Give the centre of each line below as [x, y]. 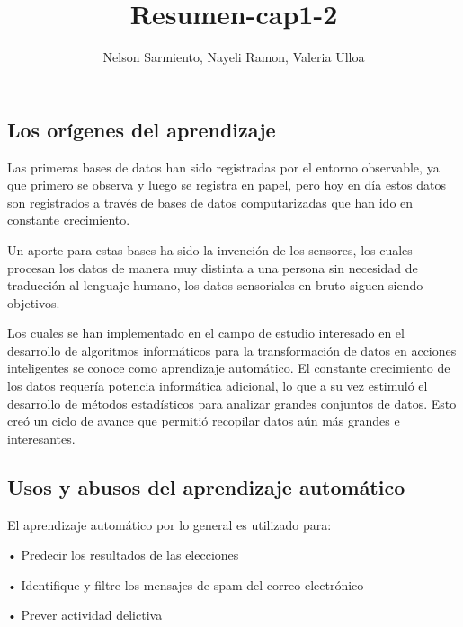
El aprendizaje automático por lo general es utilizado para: [169, 524]
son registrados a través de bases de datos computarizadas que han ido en [210, 202]
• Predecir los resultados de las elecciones [123, 555]
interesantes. [41, 438]
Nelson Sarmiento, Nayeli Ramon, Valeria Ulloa [234, 57]
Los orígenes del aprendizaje [142, 129]
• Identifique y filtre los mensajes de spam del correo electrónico [186, 584]
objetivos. [34, 302]
